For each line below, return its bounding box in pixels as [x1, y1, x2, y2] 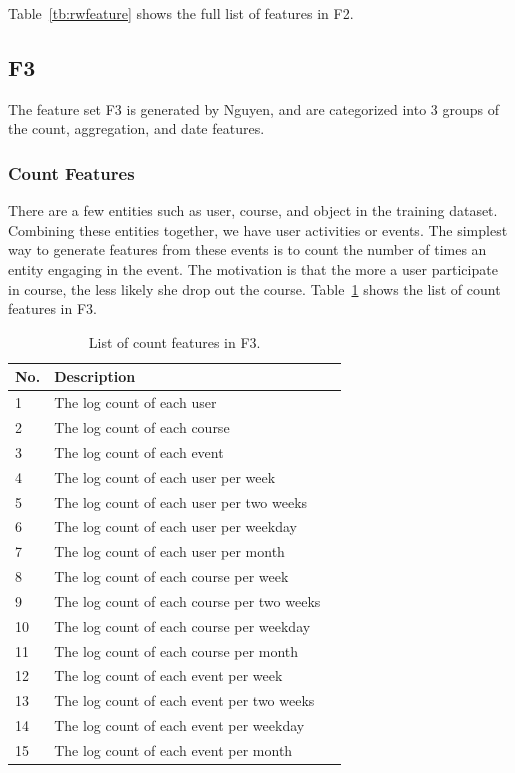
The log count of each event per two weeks [54, 690, 315, 711]
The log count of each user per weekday [54, 516, 297, 537]
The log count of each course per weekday [54, 615, 311, 636]
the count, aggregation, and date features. [8, 118, 265, 139]
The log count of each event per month [54, 740, 293, 761]
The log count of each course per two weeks [54, 590, 321, 611]
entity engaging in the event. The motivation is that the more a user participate [8, 258, 498, 279]
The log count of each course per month [54, 640, 299, 661]
